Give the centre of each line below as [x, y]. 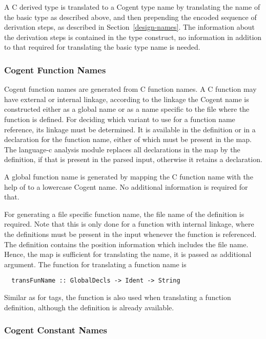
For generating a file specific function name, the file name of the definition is [124, 214]
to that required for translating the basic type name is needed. [102, 47]
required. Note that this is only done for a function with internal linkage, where [129, 224]
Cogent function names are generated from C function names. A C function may [130, 89]
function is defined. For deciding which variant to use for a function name [120, 119]
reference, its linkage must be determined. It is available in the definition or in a [130, 129]
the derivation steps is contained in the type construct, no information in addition [133, 37]
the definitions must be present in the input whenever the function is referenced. [130, 234]
